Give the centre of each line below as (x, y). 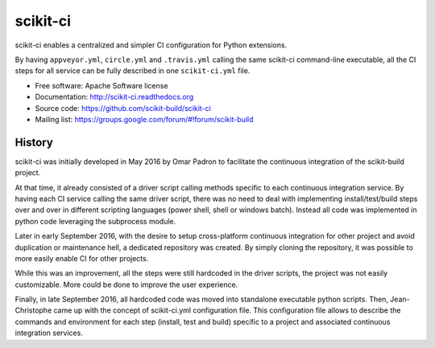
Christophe (33, 310)
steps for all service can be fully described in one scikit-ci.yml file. (133, 71)
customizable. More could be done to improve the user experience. (126, 285)
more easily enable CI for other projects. (82, 258)
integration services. (49, 333)
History (34, 142)
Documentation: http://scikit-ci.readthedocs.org (114, 97)
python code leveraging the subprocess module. (95, 221)
